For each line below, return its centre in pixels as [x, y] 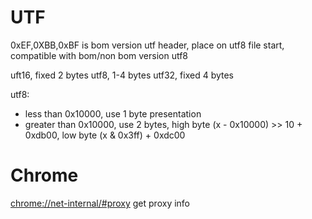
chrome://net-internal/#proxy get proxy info [100, 203]
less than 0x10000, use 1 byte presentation [113, 113]
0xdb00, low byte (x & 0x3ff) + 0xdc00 [105, 135]
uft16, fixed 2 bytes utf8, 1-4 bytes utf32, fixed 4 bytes [122, 75]
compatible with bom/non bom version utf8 [99, 55]
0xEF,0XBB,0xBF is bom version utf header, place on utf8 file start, [147, 45]
